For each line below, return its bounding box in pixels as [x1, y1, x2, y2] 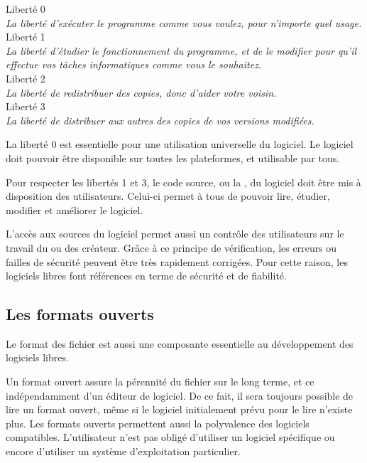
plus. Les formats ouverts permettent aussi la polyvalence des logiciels [6, 415, 310, 430]
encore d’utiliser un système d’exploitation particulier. [6, 444, 241, 459]
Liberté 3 [6, 99, 45, 114]
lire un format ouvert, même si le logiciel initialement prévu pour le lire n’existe [6, 402, 353, 417]
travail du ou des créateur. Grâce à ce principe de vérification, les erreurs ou [6, 240, 337, 255]
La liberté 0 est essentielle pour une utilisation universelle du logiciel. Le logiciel [6, 137, 354, 151]
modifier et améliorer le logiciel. [6, 202, 143, 217]
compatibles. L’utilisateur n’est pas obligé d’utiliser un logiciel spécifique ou [6, 430, 335, 445]
